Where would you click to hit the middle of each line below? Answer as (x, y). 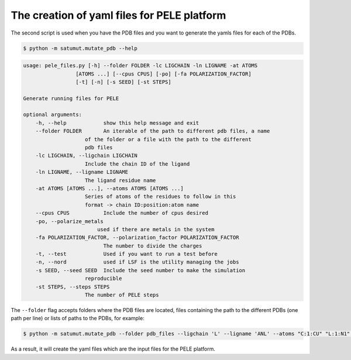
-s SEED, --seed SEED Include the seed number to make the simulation (140, 270)
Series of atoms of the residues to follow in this (161, 197)
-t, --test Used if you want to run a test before (126, 254)
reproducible (104, 279)
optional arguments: (52, 115)
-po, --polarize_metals (69, 221)
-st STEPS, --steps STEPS (73, 287)
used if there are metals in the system (156, 229)
